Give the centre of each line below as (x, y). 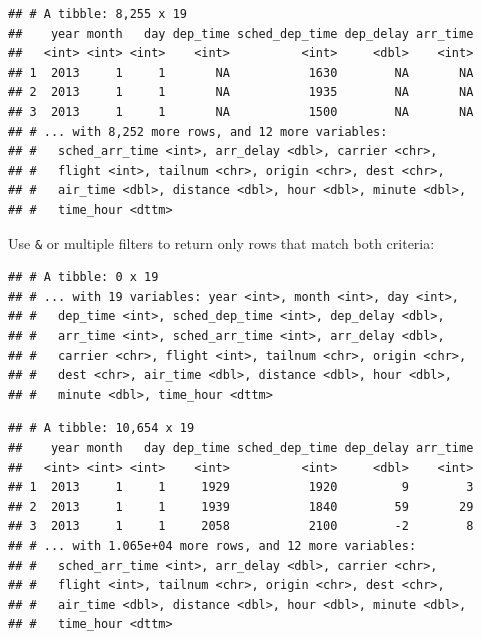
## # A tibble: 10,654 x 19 (101, 428)
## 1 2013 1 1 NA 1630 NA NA (241, 72)
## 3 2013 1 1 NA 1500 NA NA (241, 111)
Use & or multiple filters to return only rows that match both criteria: (221, 242)
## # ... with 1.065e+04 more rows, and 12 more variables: (212, 545)
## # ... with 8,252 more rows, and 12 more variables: (198, 131)
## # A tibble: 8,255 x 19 (97, 14)
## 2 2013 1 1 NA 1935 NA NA (241, 92)
